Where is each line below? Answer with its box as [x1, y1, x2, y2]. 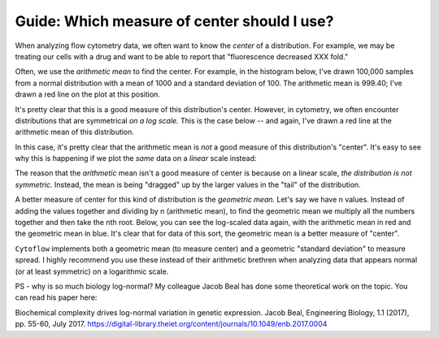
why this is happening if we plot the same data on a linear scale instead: [15, 154, 257, 163]
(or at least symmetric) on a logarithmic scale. [15, 266, 169, 276]
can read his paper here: [15, 292, 98, 302]
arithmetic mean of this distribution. [15, 127, 134, 137]
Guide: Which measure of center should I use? [15, 12, 334, 30]
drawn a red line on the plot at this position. [15, 89, 160, 99]
